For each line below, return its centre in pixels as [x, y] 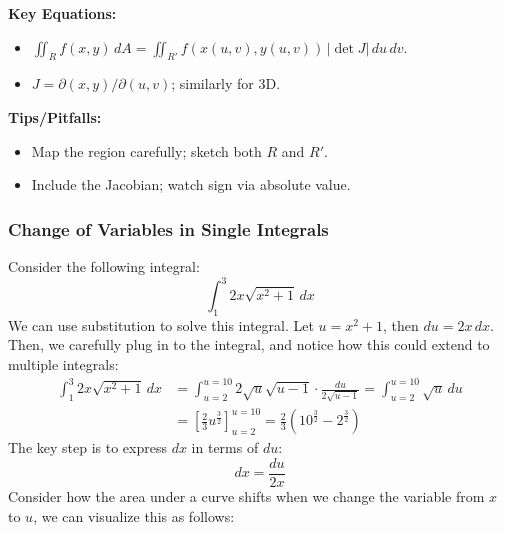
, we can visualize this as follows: [134, 515]
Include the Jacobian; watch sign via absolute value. [191, 184]
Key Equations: [62, 13]
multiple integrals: [63, 364]
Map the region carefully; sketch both [146, 150]
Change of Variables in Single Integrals [168, 228]
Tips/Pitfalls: [55, 116]
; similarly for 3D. [226, 83]
